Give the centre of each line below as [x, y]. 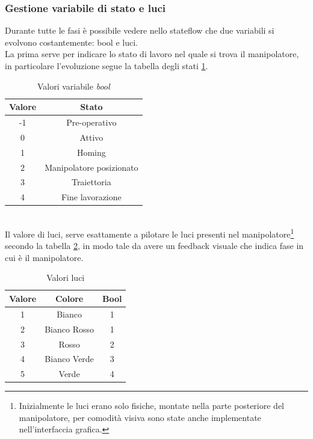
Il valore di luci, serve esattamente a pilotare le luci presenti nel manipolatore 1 [150, 233]
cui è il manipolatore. [44, 257]
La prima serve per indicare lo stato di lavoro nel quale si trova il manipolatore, [152, 54]
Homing [91, 152]
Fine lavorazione [91, 197]
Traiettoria [91, 182]
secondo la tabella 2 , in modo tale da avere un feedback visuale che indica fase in [154, 246]
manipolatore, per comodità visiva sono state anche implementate [140, 417]
